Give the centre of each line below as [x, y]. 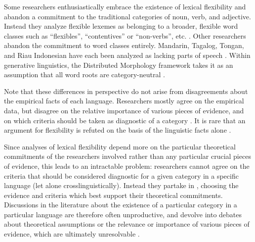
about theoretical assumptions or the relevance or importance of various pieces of [127, 224]
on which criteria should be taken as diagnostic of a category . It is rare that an [125, 120]
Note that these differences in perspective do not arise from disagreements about [126, 91]
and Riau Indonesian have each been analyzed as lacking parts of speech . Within [127, 55]
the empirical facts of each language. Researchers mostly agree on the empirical [124, 101]
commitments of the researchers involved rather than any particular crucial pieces [127, 156]
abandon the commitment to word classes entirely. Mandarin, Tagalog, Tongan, [124, 45]
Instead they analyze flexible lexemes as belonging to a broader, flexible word [121, 26]
